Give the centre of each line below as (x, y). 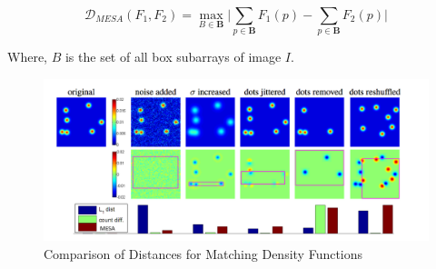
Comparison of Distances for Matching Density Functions (203, 253)
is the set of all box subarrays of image (173, 57)
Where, (27, 57)
